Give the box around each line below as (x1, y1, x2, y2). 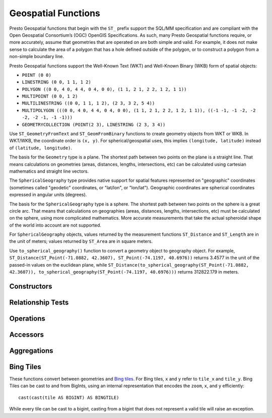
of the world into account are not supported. (9, 222, 102, 228)
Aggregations (9, 346, 53, 355)
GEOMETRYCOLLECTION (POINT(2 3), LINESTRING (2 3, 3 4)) (22, 122, 166, 127)
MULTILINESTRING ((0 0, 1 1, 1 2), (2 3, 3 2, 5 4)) (22, 100, 155, 106)
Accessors (9, 330, 44, 339)
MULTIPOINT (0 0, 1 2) (22, 93, 78, 99)
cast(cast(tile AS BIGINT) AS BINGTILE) (18, 394, 119, 400)
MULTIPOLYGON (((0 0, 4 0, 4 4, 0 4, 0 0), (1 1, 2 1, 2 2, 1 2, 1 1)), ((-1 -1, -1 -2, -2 (22, 108, 256, 113)
